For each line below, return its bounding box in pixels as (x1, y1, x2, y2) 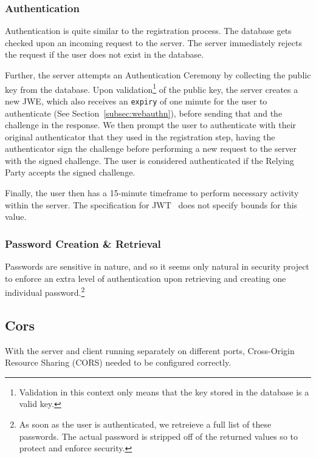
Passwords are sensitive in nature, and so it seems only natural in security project (5, 260, 309, 273)
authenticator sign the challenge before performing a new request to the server (5, 142, 297, 155)
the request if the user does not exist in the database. (5, 48, 204, 61)
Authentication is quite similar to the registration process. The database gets (5, 24, 292, 37)
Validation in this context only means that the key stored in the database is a (19, 385, 309, 398)
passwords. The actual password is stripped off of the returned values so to (19, 429, 298, 442)
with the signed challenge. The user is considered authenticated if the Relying (5, 154, 294, 166)
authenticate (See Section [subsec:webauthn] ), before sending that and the (5, 106, 283, 119)
